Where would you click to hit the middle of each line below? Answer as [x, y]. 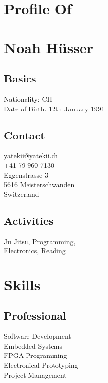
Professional [35, 315]
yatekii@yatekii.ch [31, 155]
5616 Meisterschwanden [39, 184]
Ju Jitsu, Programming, [40, 241]
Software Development [38, 336]
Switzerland [22, 194]
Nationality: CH [28, 98]
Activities [29, 220]
